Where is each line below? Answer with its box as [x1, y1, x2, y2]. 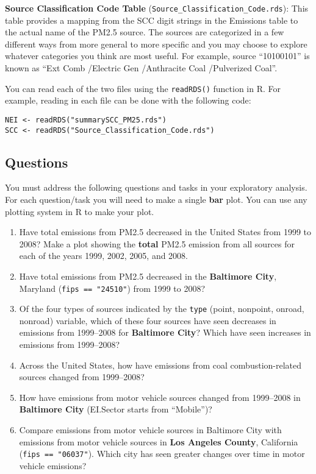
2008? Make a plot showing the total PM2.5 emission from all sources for [19, 237, 295, 250]
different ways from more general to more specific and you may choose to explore [5, 37, 307, 50]
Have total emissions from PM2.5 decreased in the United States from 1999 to [19, 225, 312, 238]
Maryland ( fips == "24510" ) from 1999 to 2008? [19, 281, 206, 294]
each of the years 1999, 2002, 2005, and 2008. [19, 249, 189, 262]
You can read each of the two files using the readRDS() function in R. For [5, 82, 281, 94]
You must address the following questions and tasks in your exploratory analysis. [5, 181, 307, 194]
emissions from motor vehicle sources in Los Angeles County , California [19, 435, 298, 448]
